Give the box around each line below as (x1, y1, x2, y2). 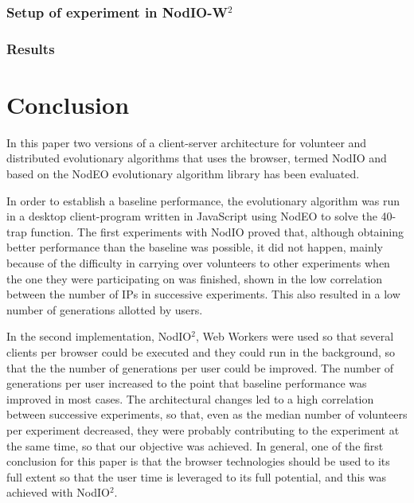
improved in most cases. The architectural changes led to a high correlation (6, 390, 374, 407)
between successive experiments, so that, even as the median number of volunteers (6, 406, 408, 423)
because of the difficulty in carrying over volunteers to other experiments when (6, 254, 390, 271)
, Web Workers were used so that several (195, 328, 394, 345)
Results (6, 38, 55, 58)
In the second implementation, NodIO (6, 328, 192, 345)
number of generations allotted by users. (6, 301, 203, 318)
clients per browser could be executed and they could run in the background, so (6, 343, 396, 360)
